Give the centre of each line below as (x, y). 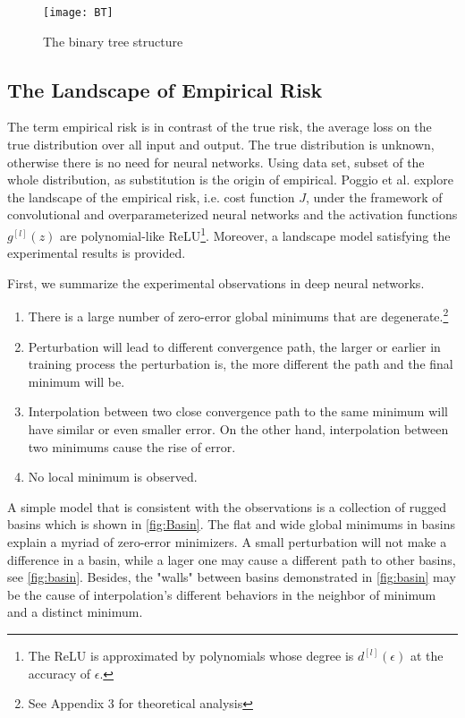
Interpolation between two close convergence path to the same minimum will (238, 411)
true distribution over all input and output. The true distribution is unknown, (221, 145)
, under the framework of (374, 197)
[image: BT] (78, 13)
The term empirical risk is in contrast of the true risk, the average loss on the (220, 127)
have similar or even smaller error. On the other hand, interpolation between (238, 429)
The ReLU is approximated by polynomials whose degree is (191, 656)
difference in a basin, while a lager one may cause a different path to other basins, (232, 559)
